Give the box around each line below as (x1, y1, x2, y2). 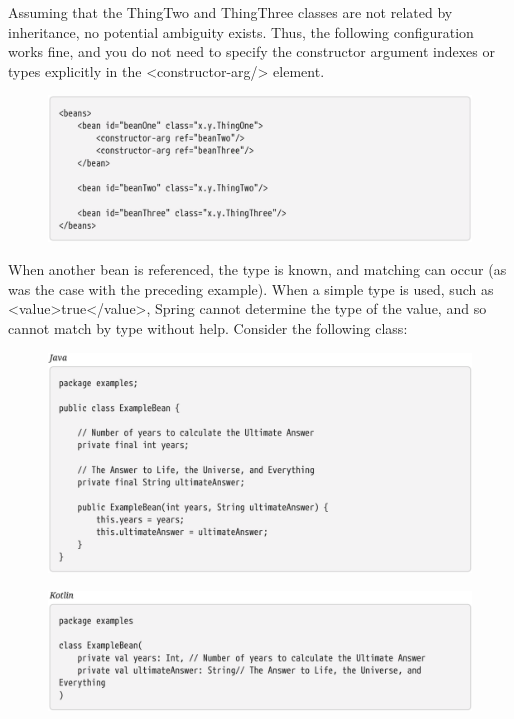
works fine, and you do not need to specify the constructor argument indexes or (8, 41, 496, 62)
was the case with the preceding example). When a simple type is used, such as (8, 278, 494, 299)
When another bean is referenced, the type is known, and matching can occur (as (8, 259, 507, 280)
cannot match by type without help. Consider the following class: (8, 317, 408, 338)
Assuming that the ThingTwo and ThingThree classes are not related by (8, 2, 453, 22)
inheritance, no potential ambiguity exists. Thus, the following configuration (8, 21, 474, 42)
